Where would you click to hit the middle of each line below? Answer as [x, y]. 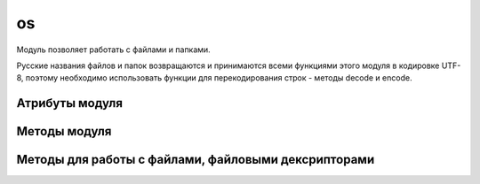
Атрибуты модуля [70, 103]
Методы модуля [64, 131]
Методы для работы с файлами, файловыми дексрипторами [196, 160]
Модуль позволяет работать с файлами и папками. [113, 50]
